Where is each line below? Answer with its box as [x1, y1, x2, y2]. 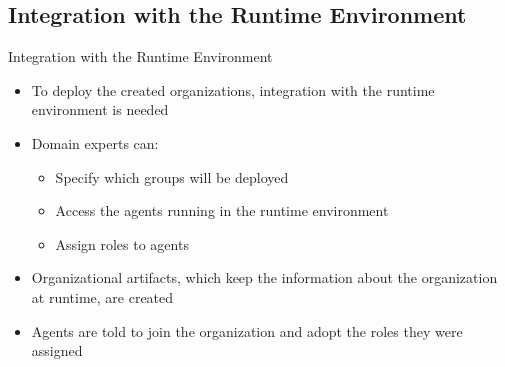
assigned [31, 340, 83, 361]
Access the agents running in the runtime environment [55, 200, 389, 221]
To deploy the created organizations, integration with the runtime [31, 79, 435, 100]
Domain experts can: [31, 132, 159, 153]
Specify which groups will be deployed [55, 166, 289, 187]
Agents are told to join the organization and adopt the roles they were [31, 320, 463, 341]
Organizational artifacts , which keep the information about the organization [31, 267, 498, 288]
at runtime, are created [31, 286, 174, 307]
